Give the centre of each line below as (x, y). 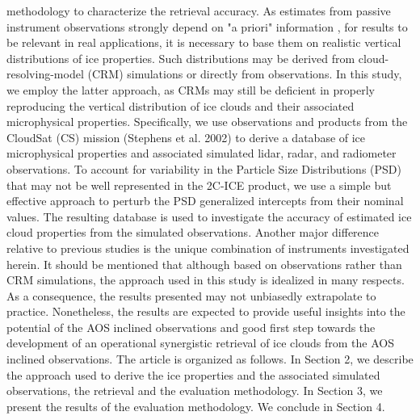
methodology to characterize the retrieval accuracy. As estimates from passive (199, 10)
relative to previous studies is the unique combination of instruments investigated (208, 248)
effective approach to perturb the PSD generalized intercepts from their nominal (205, 201)
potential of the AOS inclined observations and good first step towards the (191, 327)
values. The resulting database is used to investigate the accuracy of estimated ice (209, 216)
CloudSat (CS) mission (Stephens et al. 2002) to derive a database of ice (186, 137)
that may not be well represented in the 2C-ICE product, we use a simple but (199, 185)
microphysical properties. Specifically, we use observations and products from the (207, 122)
